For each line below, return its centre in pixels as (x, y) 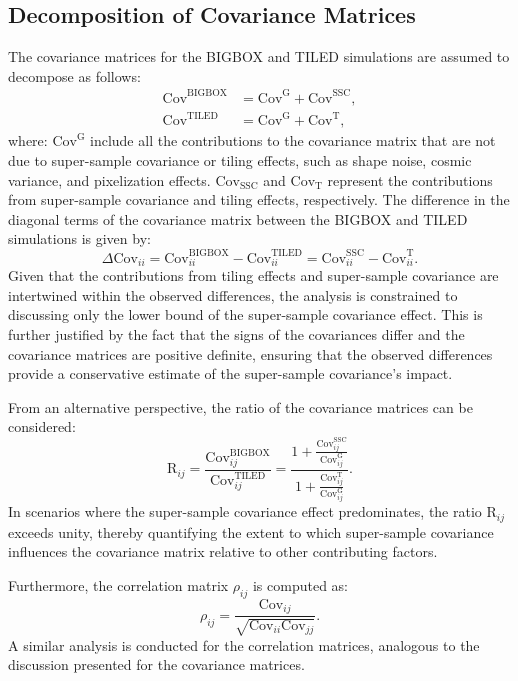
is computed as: (300, 585)
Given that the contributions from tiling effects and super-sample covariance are (253, 275)
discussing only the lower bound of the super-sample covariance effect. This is (245, 314)
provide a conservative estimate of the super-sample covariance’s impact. (230, 373)
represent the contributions (410, 179)
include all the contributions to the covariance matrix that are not (293, 140)
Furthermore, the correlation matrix (118, 585)
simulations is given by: (79, 238)
